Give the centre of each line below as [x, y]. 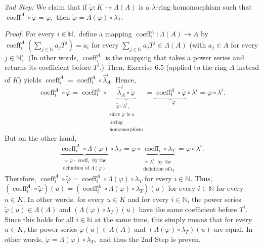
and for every [148, 199]
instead [248, 67]
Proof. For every [30, 34]
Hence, [126, 79]
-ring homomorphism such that [204, 7]
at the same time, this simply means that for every [173, 219]
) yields [30, 79]
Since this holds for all [39, 219]
